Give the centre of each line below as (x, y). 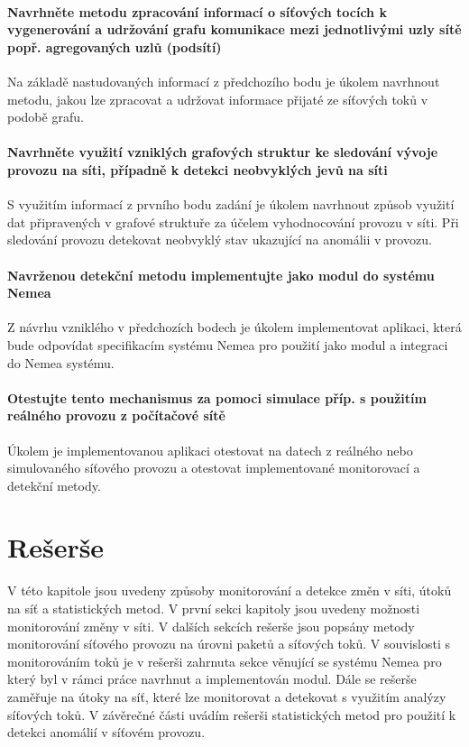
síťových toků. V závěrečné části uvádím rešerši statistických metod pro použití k (232, 714)
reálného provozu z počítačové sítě (116, 415)
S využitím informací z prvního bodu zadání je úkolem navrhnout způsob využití (231, 204)
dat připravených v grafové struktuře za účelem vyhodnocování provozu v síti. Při (233, 221)
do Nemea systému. (61, 362)
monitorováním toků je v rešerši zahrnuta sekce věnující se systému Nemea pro (225, 661)
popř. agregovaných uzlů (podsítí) (115, 46)
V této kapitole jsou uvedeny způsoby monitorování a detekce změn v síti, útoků (230, 590)
